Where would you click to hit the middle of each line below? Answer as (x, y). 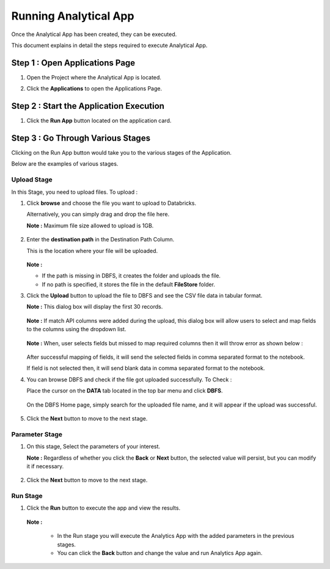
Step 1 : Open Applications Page (73, 63)
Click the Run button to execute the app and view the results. (103, 508)
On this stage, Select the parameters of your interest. (94, 447)
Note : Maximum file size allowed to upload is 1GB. (90, 226)
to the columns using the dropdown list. (76, 329)
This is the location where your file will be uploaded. (92, 251)
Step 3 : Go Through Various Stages (81, 138)
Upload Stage (32, 180)
